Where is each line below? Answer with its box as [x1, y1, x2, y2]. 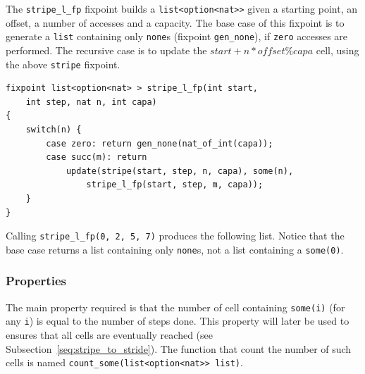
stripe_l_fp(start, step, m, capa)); [86, 180, 264, 190]
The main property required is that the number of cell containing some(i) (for [6, 299, 345, 314]
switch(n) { [25, 124, 82, 135]
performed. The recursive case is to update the [6, 42, 207, 57]
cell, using [316, 42, 359, 57]
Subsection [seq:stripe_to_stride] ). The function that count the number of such [6, 341, 352, 356]
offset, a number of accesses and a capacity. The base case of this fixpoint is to [6, 15, 345, 30]
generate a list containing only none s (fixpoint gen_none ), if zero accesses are [6, 29, 348, 44]
